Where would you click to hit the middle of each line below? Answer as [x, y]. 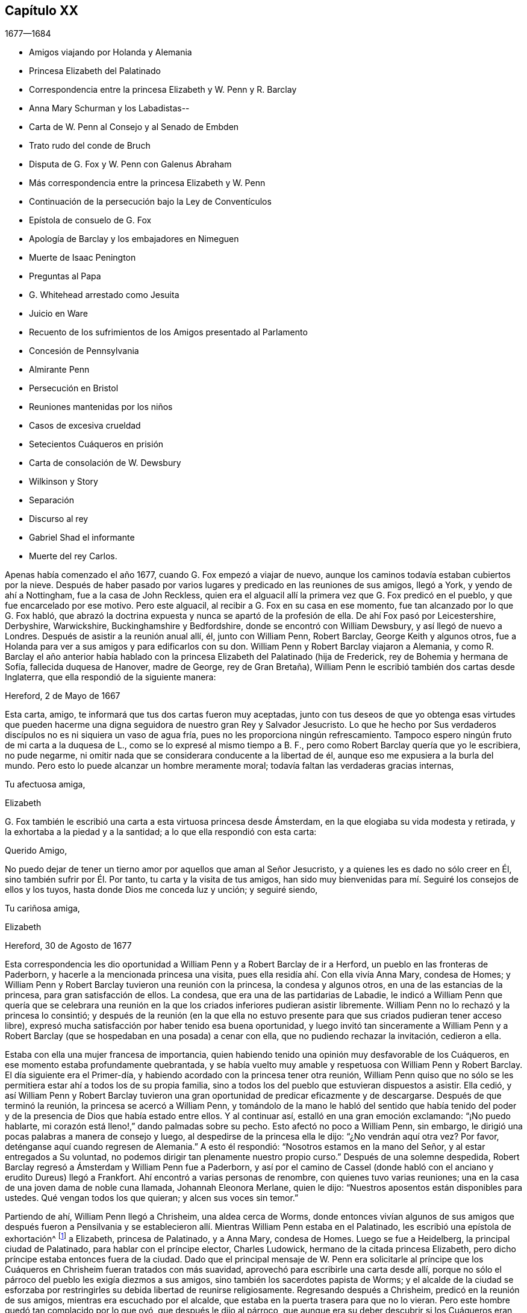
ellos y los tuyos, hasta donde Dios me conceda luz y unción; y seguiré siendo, [161, 890]
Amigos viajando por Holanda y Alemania [111, 52]
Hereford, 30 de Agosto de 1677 [68, 946]
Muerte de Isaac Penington [83, 258]
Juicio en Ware [58, 314]
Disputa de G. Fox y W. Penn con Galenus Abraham [130, 164]
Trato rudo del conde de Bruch [90, 146]
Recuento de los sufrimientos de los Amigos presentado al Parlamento [168, 332]
